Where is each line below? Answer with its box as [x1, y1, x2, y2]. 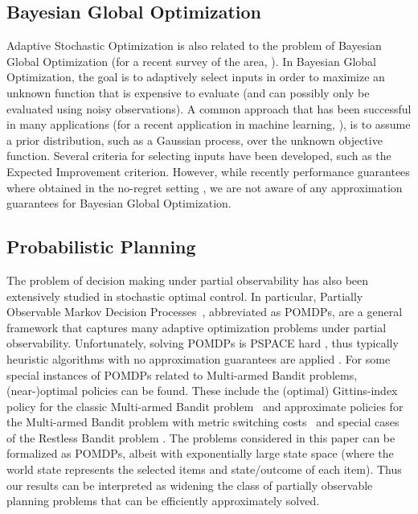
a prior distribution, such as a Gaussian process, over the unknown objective [6, 131, 383, 148]
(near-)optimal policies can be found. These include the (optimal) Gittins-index [6, 382, 398, 399]
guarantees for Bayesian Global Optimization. [6, 195, 232, 212]
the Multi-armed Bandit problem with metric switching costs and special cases [6, 413, 400, 430]
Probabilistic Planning [6, 234, 196, 259]
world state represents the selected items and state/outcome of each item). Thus [6, 461, 402, 478]
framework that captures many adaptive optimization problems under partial [6, 319, 387, 335]
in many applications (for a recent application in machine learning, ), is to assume [6, 116, 411, 133]
